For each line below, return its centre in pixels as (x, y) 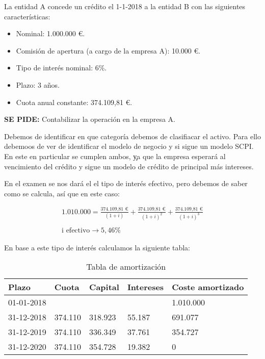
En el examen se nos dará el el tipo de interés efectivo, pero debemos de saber (126, 183)
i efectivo (76, 230)
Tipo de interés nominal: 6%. (61, 68)
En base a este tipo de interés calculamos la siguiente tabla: (97, 247)
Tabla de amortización (126, 267)
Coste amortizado (208, 287)
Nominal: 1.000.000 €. (50, 33)
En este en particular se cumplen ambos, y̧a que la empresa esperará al (115, 156)
